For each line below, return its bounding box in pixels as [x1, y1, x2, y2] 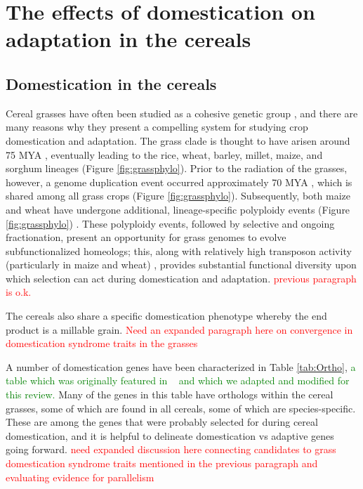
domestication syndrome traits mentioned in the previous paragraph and [6, 456, 318, 471]
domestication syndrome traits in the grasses [6, 336, 198, 351]
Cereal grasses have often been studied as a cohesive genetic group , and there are [6, 105, 358, 120]
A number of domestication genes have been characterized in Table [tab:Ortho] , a [6, 359, 356, 374]
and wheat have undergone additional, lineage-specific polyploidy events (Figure [6, 202, 350, 216]
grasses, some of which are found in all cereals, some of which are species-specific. [6, 400, 356, 415]
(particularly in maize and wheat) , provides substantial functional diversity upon [6, 257, 357, 272]
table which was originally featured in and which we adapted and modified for [6, 373, 350, 388]
